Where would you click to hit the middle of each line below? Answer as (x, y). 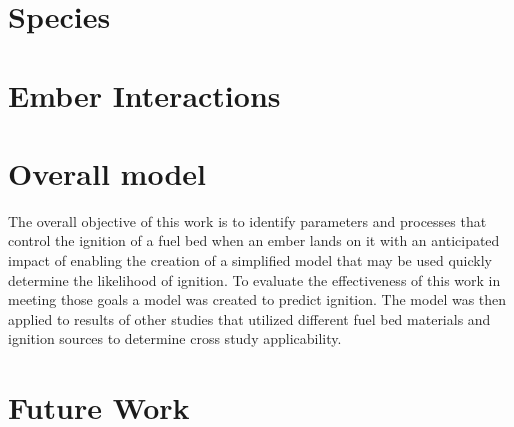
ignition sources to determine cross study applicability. (175, 338)
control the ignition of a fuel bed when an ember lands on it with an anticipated (254, 240)
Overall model (107, 172)
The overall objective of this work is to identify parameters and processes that (247, 220)
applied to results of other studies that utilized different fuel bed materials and (249, 318)
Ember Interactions (144, 94)
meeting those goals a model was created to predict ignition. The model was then (257, 299)
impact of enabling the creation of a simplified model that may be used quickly (250, 260)
